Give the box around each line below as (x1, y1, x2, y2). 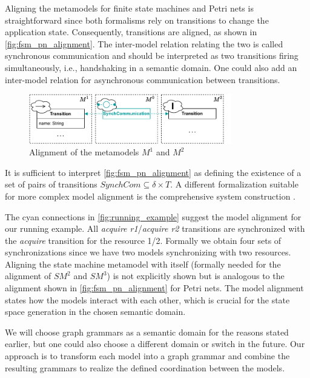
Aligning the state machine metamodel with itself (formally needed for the (5, 257, 281, 270)
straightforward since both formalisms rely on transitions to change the (5, 13, 269, 26)
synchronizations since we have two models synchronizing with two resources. (5, 246, 291, 258)
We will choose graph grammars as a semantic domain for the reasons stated (5, 325, 289, 338)
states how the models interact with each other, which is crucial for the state (5, 293, 290, 306)
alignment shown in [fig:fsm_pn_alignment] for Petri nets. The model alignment (5, 282, 304, 294)
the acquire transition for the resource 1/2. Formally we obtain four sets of (5, 234, 282, 246)
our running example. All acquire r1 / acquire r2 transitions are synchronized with (5, 222, 305, 235)
